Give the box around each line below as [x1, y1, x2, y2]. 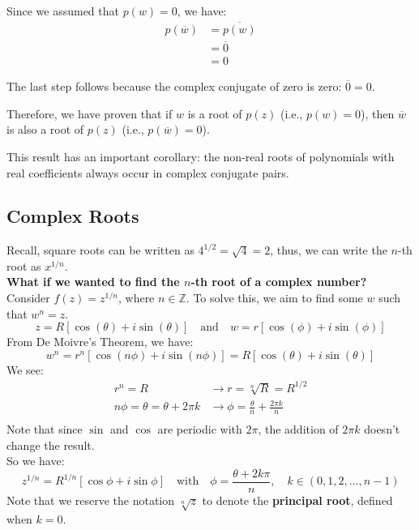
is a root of [187, 105, 242, 122]
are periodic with [157, 421, 242, 438]
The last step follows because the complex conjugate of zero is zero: [6, 78, 342, 95]
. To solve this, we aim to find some [186, 289, 363, 306]
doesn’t [364, 421, 400, 438]
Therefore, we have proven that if [6, 105, 173, 122]
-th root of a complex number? [190, 273, 367, 290]
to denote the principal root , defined [202, 492, 393, 508]
